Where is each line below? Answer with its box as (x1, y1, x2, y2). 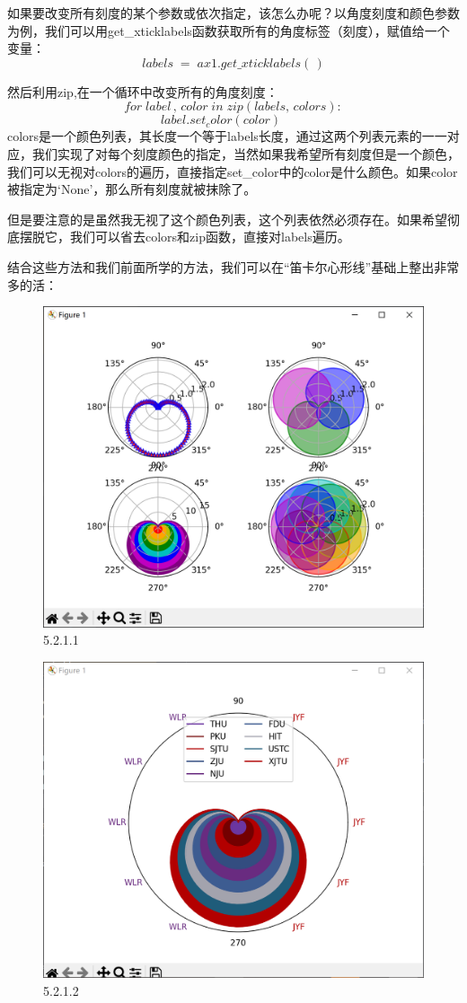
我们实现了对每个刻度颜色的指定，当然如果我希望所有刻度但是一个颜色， (31, 144, 460, 163)
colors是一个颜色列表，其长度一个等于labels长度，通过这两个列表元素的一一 (7, 127, 447, 145)
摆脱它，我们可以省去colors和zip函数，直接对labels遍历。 (19, 227, 350, 246)
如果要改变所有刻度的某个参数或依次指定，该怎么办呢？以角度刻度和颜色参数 (7, 4, 460, 22)
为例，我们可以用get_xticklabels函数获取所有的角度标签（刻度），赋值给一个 (7, 21, 450, 40)
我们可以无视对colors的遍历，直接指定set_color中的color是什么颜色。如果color (7, 162, 458, 180)
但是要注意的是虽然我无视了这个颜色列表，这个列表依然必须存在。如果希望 (7, 209, 447, 228)
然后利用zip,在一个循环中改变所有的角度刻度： (7, 82, 278, 101)
